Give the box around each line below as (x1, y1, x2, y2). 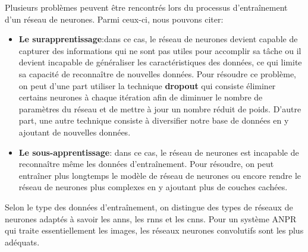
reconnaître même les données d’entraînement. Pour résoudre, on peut (18, 157, 274, 170)
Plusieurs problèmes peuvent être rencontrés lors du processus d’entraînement (5, 1, 288, 13)
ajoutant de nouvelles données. (18, 125, 131, 138)
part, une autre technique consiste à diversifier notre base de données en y (18, 114, 289, 127)
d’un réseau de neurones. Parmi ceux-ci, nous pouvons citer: (5, 12, 224, 25)
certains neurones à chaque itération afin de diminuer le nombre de (18, 91, 263, 103)
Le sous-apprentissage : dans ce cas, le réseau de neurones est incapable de (18, 146, 299, 158)
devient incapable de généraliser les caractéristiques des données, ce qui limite (18, 56, 302, 68)
